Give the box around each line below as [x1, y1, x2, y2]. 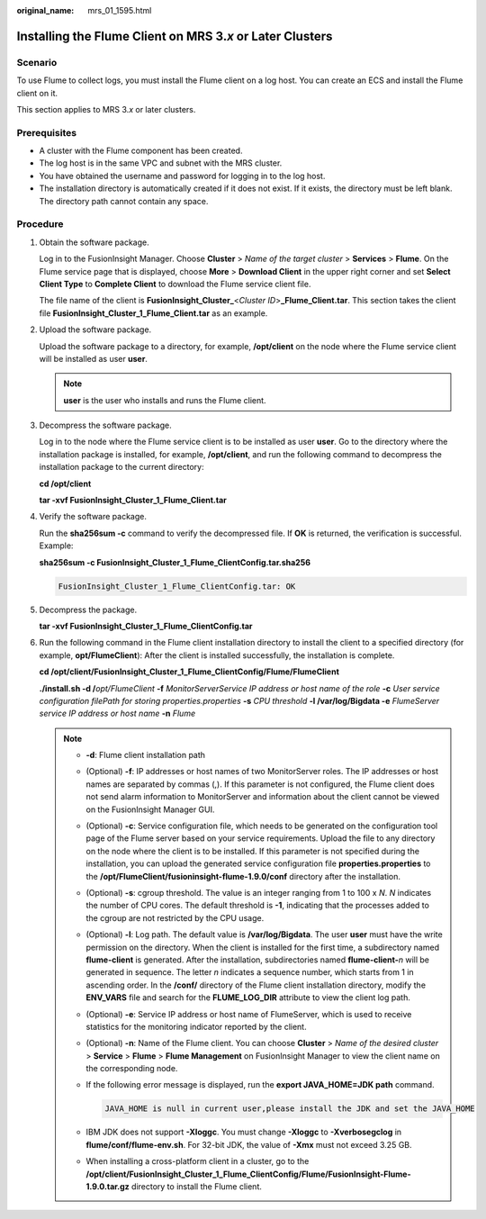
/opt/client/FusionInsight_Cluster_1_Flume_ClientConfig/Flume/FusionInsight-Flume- [85, 1169, 411, 1179]
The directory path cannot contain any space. [39, 195, 209, 206]
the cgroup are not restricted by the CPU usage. [85, 912, 265, 923]
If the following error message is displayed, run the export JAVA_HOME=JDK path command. [85, 1079, 436, 1090]
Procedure [16, 218, 64, 230]
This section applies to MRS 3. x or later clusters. [16, 104, 196, 114]
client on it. [16, 87, 58, 98]
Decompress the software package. [39, 420, 172, 431]
